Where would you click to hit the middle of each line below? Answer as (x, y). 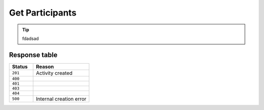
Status (20, 67)
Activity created (54, 73)
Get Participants (43, 13)
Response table (33, 55)
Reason (45, 67)
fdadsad (31, 38)
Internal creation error (61, 99)
